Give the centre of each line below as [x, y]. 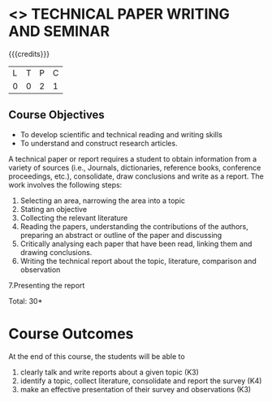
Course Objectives [57, 115]
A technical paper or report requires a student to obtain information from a [133, 158]
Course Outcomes [71, 333]
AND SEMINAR [59, 31]
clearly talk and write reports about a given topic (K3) [109, 372]
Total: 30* [26, 300]
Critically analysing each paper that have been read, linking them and [136, 244]
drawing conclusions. [56, 252]
